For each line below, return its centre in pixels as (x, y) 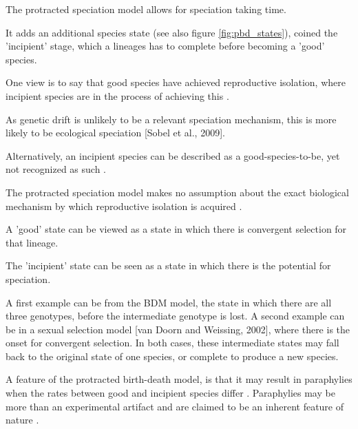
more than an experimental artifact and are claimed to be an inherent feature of (175, 406)
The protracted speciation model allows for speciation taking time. (146, 9)
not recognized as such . (56, 169)
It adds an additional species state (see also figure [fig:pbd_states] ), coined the (172, 32)
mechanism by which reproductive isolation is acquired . (124, 206)
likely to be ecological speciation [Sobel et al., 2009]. (115, 133)
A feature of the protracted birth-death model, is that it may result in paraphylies (179, 379)
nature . (22, 420)
